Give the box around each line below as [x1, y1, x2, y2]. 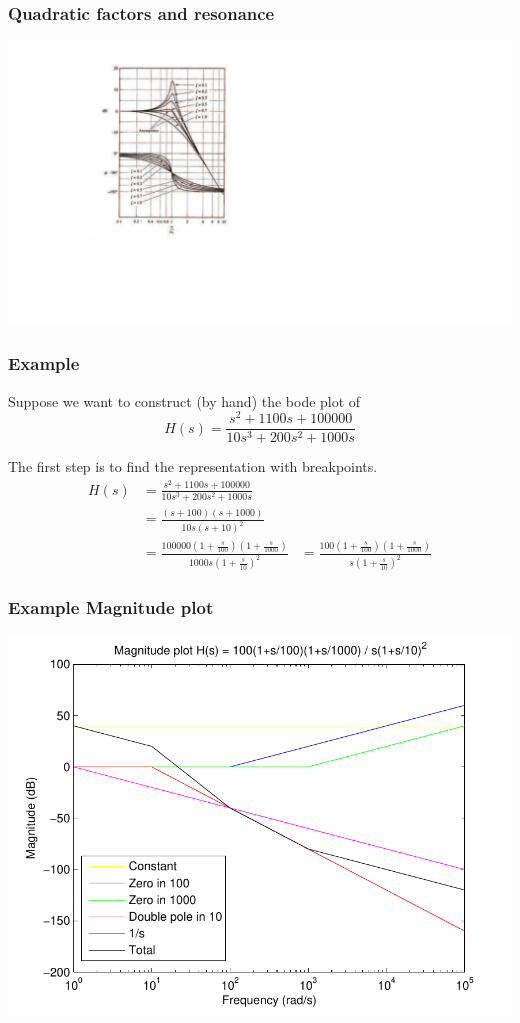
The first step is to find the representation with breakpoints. [8, 456, 378, 477]
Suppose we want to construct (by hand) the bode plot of [8, 390, 361, 411]
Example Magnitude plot [8, 595, 214, 620]
